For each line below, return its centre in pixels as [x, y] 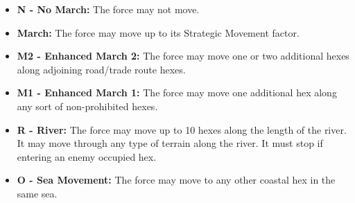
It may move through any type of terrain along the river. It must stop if [170, 143]
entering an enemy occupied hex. [87, 156]
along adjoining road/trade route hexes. [101, 69]
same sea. [37, 193]
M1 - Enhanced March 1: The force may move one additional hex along [177, 92]
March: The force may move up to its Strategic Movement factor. [158, 32]
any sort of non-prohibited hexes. [87, 106]
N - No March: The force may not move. [108, 9]
